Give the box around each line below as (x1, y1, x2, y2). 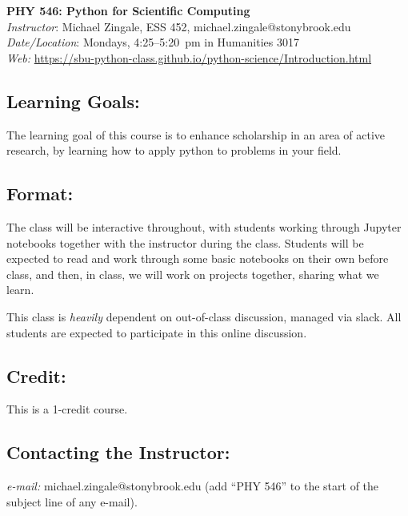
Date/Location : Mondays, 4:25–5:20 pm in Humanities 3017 (6, 34, 299, 50)
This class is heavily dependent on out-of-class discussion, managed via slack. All (6, 308, 402, 325)
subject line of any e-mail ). (6, 493, 138, 510)
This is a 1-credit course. (6, 401, 128, 417)
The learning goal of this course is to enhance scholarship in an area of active (6, 126, 386, 143)
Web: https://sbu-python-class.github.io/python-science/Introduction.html (6, 49, 372, 66)
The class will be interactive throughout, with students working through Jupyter (6, 218, 402, 235)
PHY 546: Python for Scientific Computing (6, 2, 250, 18)
